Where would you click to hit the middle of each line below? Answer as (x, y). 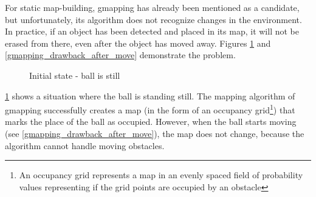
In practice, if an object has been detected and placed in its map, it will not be (152, 31)
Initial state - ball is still (75, 75)
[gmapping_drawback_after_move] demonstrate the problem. (120, 55)
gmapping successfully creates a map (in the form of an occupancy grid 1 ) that (150, 109)
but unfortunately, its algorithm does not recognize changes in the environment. (153, 19)
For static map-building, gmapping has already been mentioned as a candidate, (152, 7)
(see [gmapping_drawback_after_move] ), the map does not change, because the (155, 133)
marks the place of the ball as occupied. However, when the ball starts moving (151, 122)
